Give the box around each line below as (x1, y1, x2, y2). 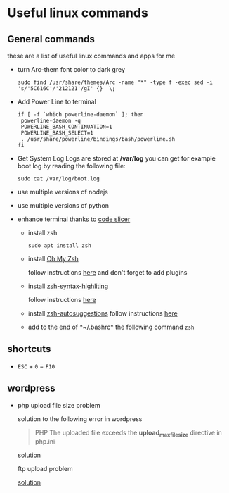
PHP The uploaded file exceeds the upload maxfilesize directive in (34, 428, 223, 438)
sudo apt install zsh (27, 242, 91, 249)
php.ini (34, 437, 55, 446)
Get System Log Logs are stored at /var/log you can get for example (17, 154, 216, 163)
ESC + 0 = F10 (17, 361, 55, 370)
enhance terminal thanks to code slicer (17, 215, 131, 223)
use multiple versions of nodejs (17, 188, 109, 196)
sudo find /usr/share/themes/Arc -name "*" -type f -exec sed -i (17, 79, 213, 86)
